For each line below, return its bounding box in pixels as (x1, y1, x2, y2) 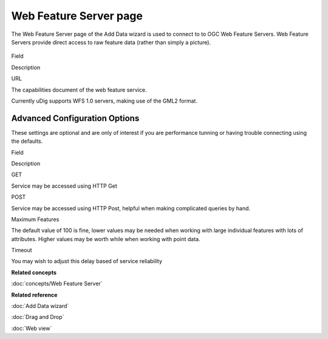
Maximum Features (11, 216, 60, 223)
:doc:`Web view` (11, 324, 52, 332)
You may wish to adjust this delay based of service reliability (11, 258, 163, 265)
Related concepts (11, 269, 57, 276)
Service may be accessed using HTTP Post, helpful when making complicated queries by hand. (11, 204, 251, 212)
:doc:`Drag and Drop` (11, 313, 64, 321)
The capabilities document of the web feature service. (11, 86, 147, 94)
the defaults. (11, 137, 43, 145)
